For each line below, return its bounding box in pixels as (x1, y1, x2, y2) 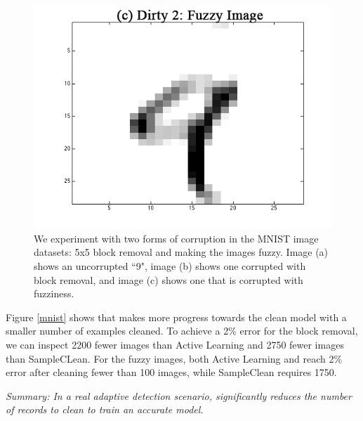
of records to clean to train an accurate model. (6, 402, 204, 417)
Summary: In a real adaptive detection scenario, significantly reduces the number (6, 388, 352, 403)
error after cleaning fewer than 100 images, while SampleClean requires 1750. (6, 365, 337, 380)
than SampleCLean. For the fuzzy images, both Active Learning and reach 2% (6, 351, 343, 365)
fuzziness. (34, 286, 74, 301)
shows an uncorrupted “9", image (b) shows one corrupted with (34, 259, 306, 273)
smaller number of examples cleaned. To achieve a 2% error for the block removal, (6, 323, 358, 338)
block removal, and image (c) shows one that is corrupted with (34, 272, 303, 287)
